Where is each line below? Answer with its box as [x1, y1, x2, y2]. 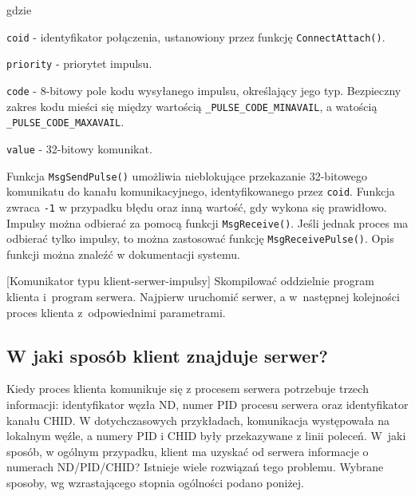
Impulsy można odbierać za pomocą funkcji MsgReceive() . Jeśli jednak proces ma [6, 214, 409, 231]
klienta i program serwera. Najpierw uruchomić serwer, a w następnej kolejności [6, 288, 400, 304]
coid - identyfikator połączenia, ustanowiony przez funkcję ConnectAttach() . [6, 28, 385, 45]
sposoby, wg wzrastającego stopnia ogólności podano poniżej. [6, 474, 305, 490]
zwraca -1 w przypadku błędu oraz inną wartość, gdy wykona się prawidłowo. [6, 198, 387, 215]
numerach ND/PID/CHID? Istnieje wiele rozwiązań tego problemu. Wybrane [6, 458, 384, 475]
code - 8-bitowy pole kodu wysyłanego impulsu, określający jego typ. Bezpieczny [6, 81, 401, 98]
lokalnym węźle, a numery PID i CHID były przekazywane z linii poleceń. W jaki [6, 427, 406, 444]
